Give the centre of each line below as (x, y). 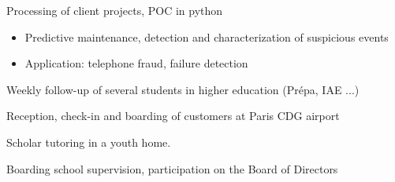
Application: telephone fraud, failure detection (136, 63)
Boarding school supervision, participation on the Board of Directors (172, 168)
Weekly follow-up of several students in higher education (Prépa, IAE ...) (183, 89)
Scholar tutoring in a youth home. (89, 142)
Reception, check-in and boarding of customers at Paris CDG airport (173, 116)
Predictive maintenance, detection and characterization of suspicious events (207, 36)
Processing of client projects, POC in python (115, 10)
